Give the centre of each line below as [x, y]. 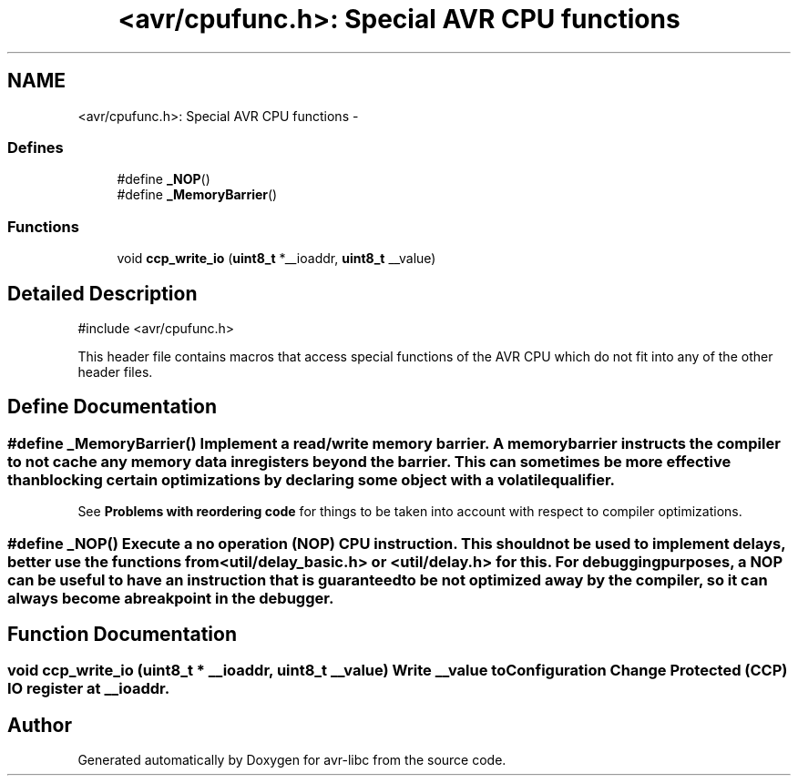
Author [40, 725]
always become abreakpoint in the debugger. [171, 598]
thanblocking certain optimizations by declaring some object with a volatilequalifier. [312, 479]
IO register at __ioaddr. [89, 689]
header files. [115, 371]
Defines [36, 147]
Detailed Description [102, 293]
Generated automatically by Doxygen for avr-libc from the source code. [292, 760]
